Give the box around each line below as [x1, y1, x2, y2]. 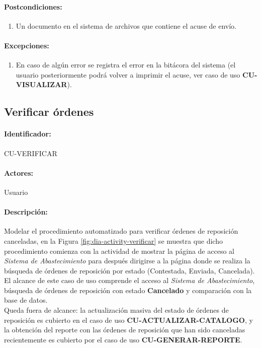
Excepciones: [4, 40, 49, 50]
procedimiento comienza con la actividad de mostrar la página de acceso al [4, 245, 234, 256]
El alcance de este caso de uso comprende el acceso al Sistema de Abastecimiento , [4, 275, 255, 286]
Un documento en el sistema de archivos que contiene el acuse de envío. [16, 20, 236, 31]
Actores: [4, 167, 34, 178]
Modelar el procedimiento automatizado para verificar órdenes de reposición [4, 226, 238, 236]
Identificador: [4, 128, 51, 139]
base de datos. [4, 295, 48, 305]
